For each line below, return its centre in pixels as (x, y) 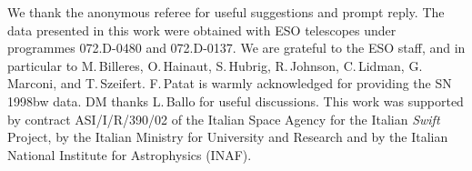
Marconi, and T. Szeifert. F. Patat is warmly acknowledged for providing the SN (230, 83)
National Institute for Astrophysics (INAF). (130, 154)
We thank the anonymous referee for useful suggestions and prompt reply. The (226, 12)
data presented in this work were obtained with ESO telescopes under (202, 30)
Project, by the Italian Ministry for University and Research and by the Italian (228, 137)
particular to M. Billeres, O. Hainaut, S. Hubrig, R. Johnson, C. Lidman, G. (215, 65)
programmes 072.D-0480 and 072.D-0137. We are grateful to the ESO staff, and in (236, 48)
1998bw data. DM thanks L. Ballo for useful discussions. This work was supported (236, 101)
